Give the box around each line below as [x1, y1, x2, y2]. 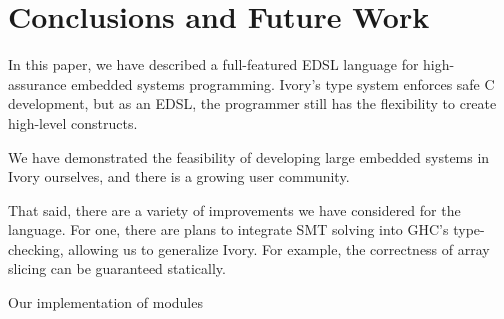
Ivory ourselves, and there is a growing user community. [8, 166, 350, 187]
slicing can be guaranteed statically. [8, 258, 226, 279]
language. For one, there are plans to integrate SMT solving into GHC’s [8, 219, 449, 240]
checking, [8, 238, 64, 259]
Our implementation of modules [8, 292, 203, 313]
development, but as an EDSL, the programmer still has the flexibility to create [8, 93, 497, 114]
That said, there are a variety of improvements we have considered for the [8, 199, 461, 220]
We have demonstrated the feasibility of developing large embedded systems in [8, 146, 490, 167]
